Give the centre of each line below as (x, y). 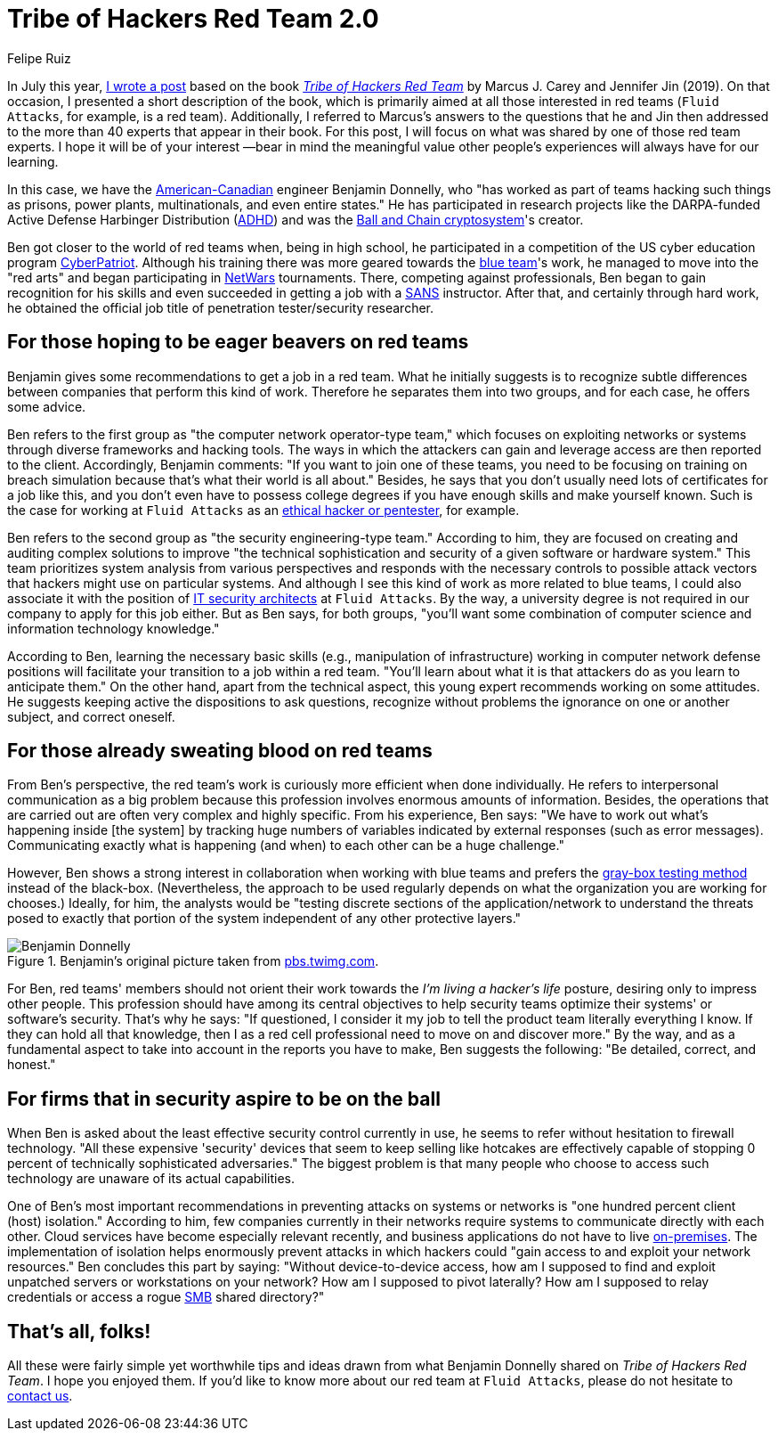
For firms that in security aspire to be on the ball (224, 1099)
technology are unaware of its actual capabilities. (151, 1179)
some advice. (47, 406)
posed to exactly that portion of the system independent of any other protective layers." (264, 919)
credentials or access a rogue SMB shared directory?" (166, 1297)
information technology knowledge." (113, 628)
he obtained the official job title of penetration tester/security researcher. (221, 307)
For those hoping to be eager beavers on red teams (238, 342)
